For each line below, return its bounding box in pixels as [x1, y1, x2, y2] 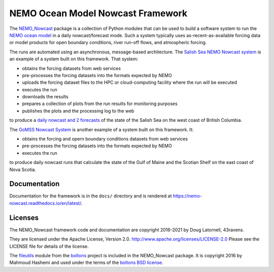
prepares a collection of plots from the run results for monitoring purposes [22, 100, 178, 107]
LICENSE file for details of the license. [9, 243, 89, 249]
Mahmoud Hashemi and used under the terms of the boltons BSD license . [9, 259, 163, 266]
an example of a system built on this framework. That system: [9, 56, 139, 62]
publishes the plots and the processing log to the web [22, 108, 134, 114]
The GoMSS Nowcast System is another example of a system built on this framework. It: [9, 126, 194, 132]
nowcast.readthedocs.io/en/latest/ [9, 200, 81, 206]
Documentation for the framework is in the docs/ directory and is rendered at [9, 193, 172, 199]
